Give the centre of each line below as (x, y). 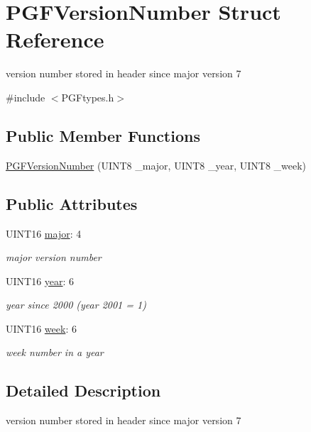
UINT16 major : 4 (44, 233)
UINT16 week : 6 (41, 328)
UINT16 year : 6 (40, 281)
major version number (54, 257)
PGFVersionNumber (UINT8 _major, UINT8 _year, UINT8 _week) (156, 165)
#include (26, 97)
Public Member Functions (103, 135)
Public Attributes (72, 203)
